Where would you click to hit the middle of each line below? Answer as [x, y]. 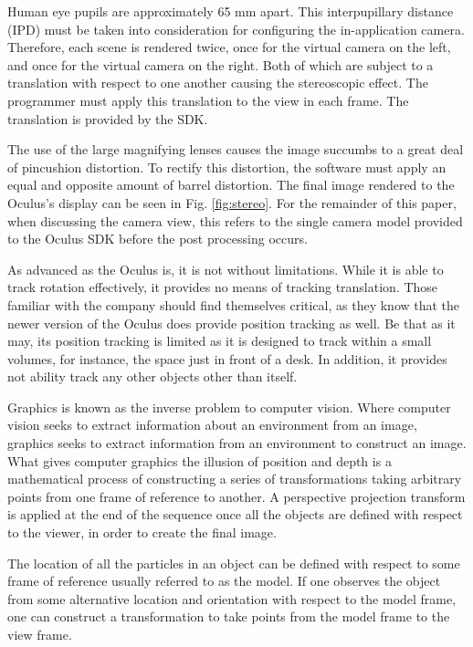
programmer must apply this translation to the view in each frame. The [208, 100]
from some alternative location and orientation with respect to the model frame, [232, 598]
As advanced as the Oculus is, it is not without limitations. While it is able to [226, 269]
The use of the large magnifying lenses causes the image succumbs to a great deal [236, 149]
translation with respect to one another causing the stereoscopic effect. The [218, 83]
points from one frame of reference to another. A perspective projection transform [236, 496]
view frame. [40, 634]
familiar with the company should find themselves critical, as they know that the [234, 304]
